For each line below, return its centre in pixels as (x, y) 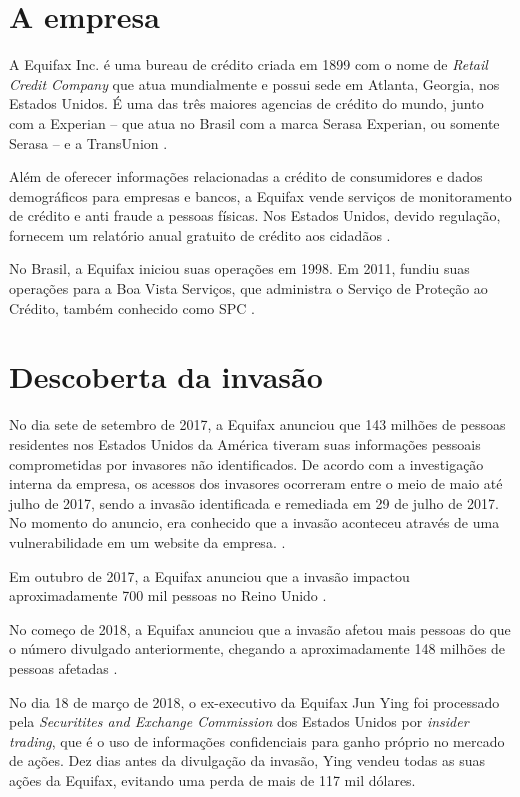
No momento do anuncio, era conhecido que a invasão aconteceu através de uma (254, 522)
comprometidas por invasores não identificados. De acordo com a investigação (246, 463)
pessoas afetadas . (63, 667)
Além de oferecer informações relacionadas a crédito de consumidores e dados (246, 176)
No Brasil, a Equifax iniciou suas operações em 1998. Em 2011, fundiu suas (239, 268)
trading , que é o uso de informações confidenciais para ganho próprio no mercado (257, 740)
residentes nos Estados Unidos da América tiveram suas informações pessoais (245, 443)
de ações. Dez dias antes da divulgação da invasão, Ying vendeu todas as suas (247, 760)
